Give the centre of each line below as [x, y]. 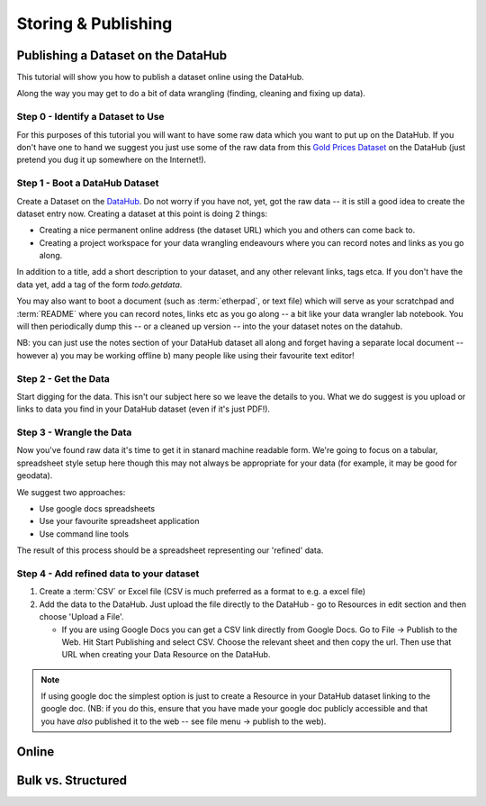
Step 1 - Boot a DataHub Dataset [88, 183]
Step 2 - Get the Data [63, 378]
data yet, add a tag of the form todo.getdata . [99, 285]
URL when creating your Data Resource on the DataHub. [166, 655]
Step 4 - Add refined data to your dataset [108, 574]
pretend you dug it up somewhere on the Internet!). [112, 160]
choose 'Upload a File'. [81, 617]
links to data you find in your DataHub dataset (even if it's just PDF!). [143, 409]
